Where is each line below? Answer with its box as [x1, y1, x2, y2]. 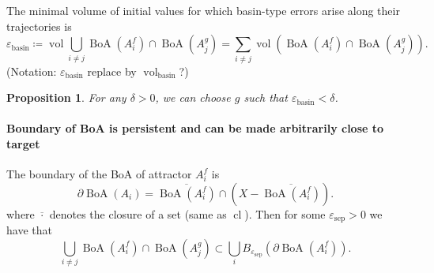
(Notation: [6, 62, 57, 79]
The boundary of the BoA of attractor [6, 166, 192, 182]
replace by [87, 62, 137, 79]
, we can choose [155, 89, 231, 106]
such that [243, 89, 288, 106]
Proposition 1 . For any [6, 89, 126, 106]
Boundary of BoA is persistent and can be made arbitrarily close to [6, 120, 384, 136]
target [6, 135, 40, 151]
